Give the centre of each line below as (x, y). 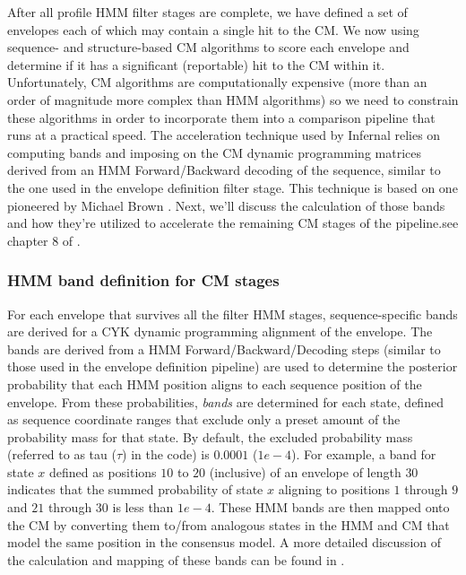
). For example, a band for (364, 454)
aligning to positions (334, 489)
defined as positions (103, 471)
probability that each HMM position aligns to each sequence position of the (215, 383)
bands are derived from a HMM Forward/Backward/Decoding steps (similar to (224, 348)
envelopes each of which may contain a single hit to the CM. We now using (213, 29)
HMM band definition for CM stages (143, 280)
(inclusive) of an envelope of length (305, 471)
